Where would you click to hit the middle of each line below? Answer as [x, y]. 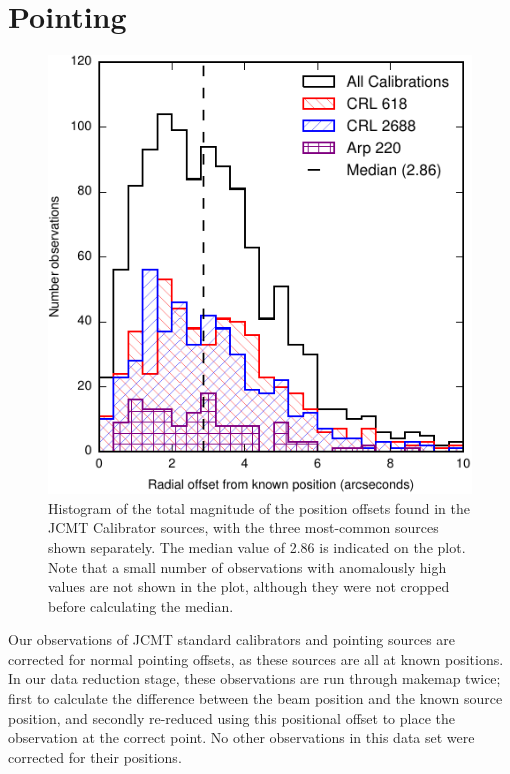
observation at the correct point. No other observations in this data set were [241, 737]
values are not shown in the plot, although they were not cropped [249, 586]
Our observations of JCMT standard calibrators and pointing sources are [232, 639]
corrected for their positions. [95, 756]
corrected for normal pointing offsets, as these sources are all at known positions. [256, 658]
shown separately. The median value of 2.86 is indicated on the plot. [257, 546]
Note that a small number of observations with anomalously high [247, 566]
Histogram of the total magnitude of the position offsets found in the [259, 507]
